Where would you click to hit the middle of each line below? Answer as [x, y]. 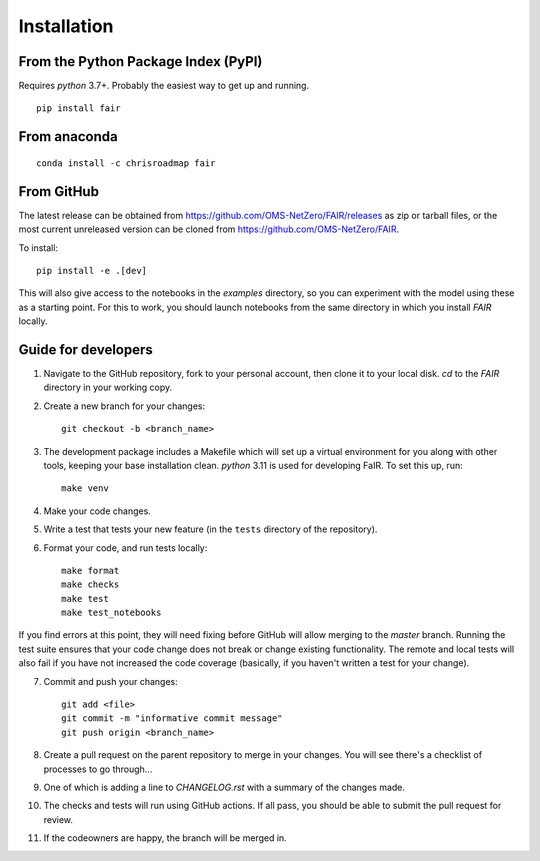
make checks [90, 584]
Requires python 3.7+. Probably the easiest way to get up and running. [164, 86]
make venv [85, 488]
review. [58, 819]
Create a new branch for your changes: [124, 406]
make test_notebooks [111, 613]
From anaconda [68, 136]
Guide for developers [86, 349]
